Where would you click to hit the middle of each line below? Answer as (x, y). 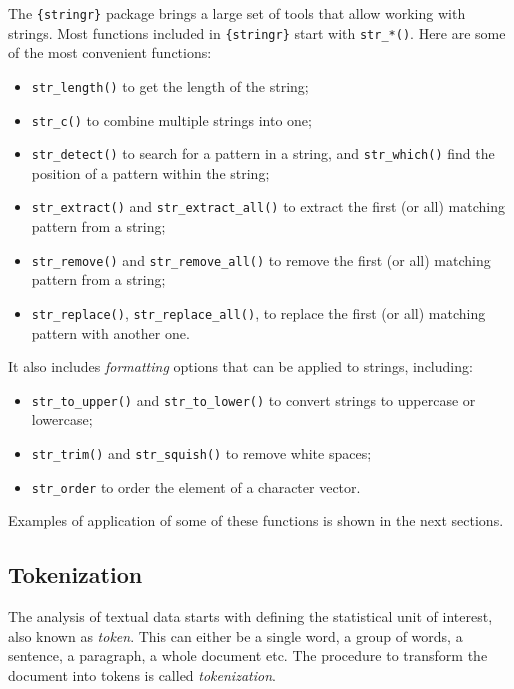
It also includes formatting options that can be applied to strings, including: (240, 366)
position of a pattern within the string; (150, 172)
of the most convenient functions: (110, 52)
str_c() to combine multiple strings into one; (171, 119)
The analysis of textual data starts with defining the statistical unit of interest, (250, 616)
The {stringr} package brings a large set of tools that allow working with (237, 13)
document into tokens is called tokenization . (142, 674)
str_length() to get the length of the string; (170, 85)
